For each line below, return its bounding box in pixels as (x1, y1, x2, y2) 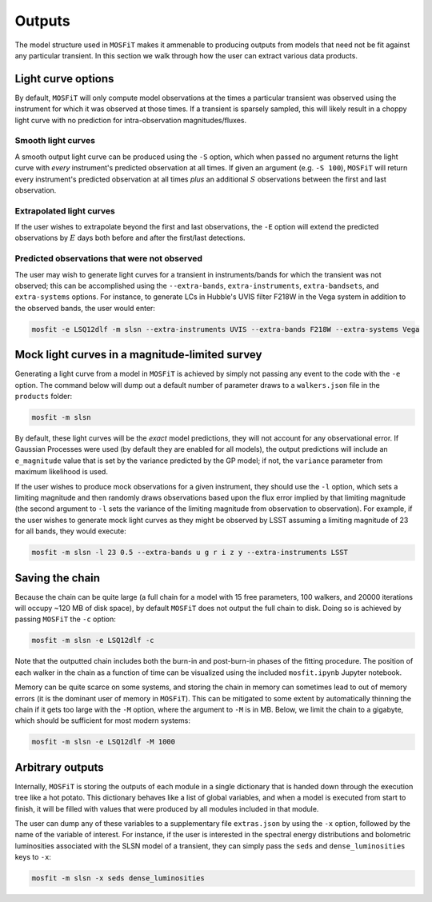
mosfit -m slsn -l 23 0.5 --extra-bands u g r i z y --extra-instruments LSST (31, 548, 348, 557)
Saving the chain (14, 571, 100, 585)
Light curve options (14, 72, 114, 86)
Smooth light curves (14, 135, 96, 146)
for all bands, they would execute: (14, 526, 127, 536)
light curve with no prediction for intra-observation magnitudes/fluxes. (14, 115, 247, 125)
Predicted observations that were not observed (14, 253, 203, 264)
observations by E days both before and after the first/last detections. (14, 233, 246, 243)
